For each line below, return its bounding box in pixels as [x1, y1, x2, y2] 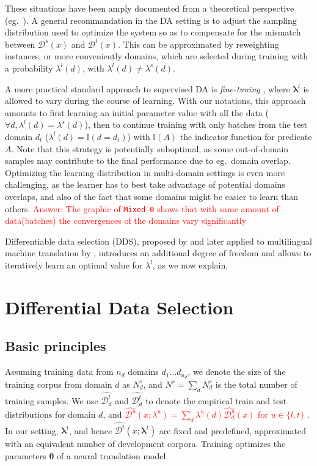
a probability [5, 61, 53, 74]
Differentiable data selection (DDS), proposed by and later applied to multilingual [5, 234, 312, 247]
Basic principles [5, 336, 106, 355]
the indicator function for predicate [180, 130, 312, 142]
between [5, 37, 35, 50]
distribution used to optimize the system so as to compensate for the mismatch [5, 26, 301, 39]
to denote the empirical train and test [145, 394, 287, 407]
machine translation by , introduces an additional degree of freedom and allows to [5, 246, 312, 259]
